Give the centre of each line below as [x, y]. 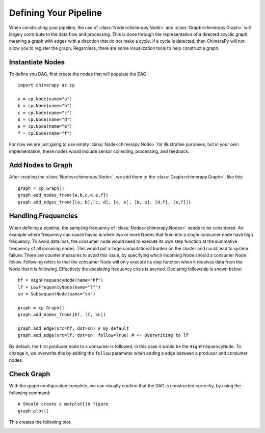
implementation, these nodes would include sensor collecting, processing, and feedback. [99, 151]
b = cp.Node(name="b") [45, 106]
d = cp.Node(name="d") [45, 119]
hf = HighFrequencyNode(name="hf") [61, 280]
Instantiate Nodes [37, 62]
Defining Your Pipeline [56, 13]
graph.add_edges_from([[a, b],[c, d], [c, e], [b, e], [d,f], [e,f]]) [105, 202]
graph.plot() [33, 411]
